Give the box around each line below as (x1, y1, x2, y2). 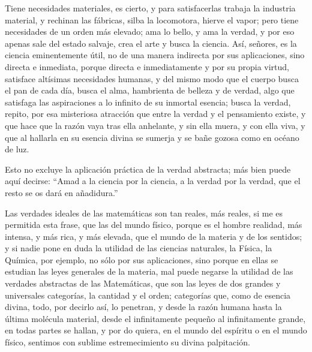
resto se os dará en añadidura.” (5, 186, 118, 198)
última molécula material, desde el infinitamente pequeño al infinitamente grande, (5, 312, 306, 324)
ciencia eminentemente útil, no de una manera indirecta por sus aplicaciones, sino (5, 49, 305, 61)
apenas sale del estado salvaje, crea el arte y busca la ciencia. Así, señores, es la (5, 37, 297, 49)
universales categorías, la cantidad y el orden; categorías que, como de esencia (5, 288, 291, 301)
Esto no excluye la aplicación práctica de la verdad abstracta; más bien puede (5, 163, 291, 175)
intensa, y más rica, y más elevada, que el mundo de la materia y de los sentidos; (5, 230, 302, 242)
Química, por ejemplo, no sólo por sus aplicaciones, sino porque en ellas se (5, 253, 278, 266)
